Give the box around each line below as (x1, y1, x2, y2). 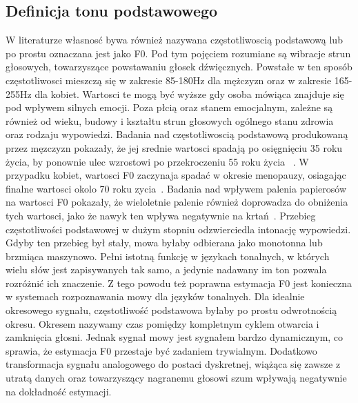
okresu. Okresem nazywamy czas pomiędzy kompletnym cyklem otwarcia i (6, 316, 319, 331)
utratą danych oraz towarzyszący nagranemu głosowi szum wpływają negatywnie (6, 371, 347, 385)
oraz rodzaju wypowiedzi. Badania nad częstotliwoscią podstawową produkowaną (6, 127, 348, 141)
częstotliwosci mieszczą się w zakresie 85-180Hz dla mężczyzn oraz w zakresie (6, 72, 332, 87)
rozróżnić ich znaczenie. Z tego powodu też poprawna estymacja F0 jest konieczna (6, 275, 352, 290)
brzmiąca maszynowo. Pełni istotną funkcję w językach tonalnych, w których (6, 248, 330, 263)
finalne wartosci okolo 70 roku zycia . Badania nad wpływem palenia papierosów (6, 181, 347, 195)
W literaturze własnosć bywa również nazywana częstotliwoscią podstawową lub (6, 32, 343, 47)
